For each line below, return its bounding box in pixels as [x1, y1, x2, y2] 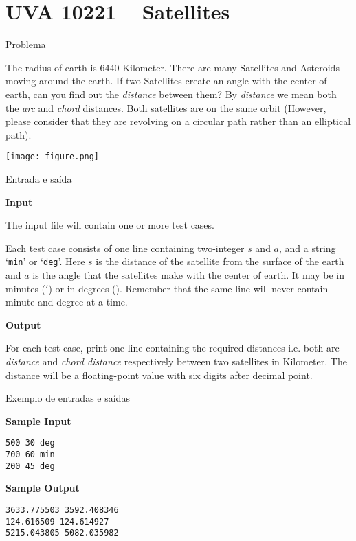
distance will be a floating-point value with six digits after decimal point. [5, 367, 313, 382]
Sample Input [5, 413, 71, 428]
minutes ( [5, 281, 46, 295]
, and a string [279, 240, 336, 255]
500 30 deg [5, 438, 55, 448]
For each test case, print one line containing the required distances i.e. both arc [5, 341, 340, 355]
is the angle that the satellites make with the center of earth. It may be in [32, 267, 344, 281]
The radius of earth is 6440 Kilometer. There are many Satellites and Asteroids [5, 60, 340, 74]
